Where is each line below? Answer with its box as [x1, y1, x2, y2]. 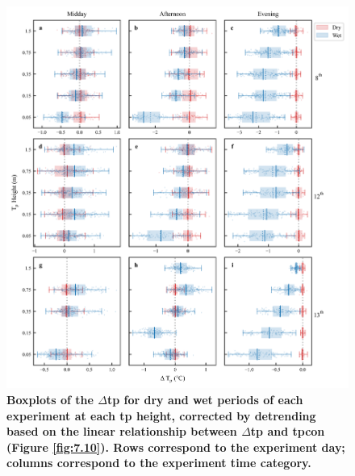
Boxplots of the [6, 391, 94, 408]
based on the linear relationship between [6, 423, 237, 440]
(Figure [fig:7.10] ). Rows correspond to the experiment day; [6, 438, 345, 455]
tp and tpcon [250, 423, 325, 440]
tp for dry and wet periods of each [106, 391, 303, 408]
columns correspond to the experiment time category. [6, 454, 311, 471]
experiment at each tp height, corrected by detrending [6, 407, 316, 424]
